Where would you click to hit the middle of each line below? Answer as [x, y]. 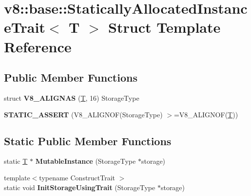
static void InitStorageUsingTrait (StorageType [80, 187]
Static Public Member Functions [88, 141]
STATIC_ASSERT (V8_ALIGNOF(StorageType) [83, 114]
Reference [38, 46]
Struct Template [164, 27]
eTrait [25, 27]
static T [16, 161]
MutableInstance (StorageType [86, 161]
